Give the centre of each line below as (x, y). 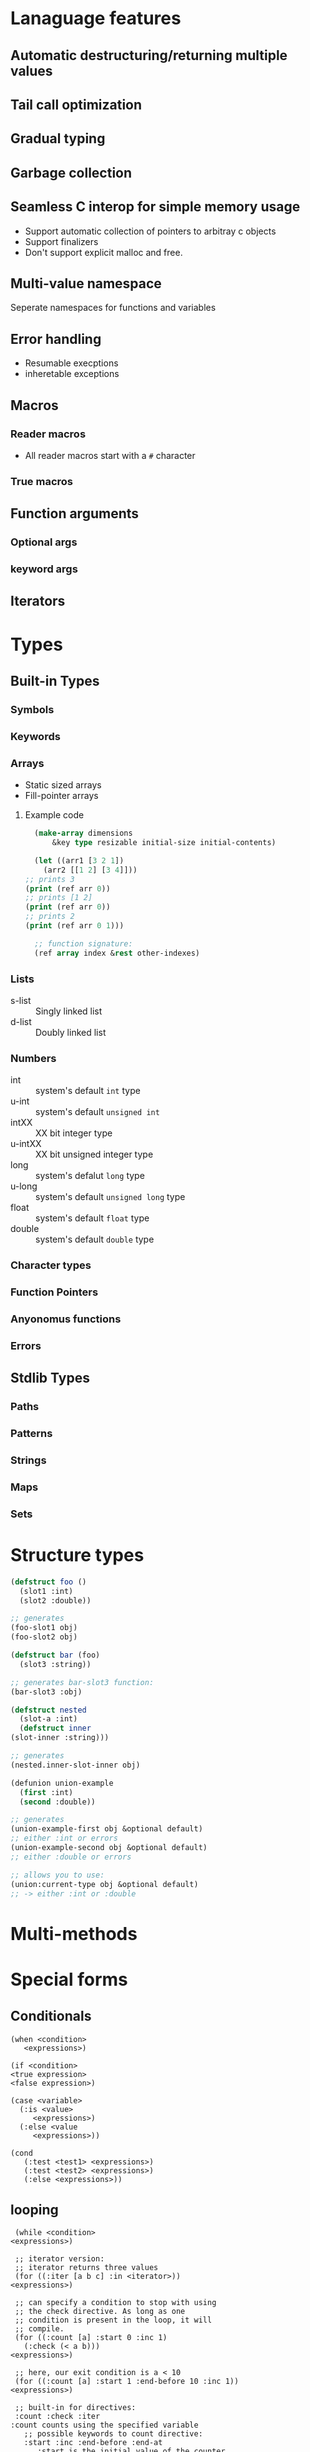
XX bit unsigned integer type (94, 1154)
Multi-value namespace (86, 283)
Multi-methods (74, 1933)
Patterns (31, 1434)
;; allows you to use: (57, 1875)
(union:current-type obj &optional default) (104, 1884)
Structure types (77, 1555)
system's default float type (92, 1218)
